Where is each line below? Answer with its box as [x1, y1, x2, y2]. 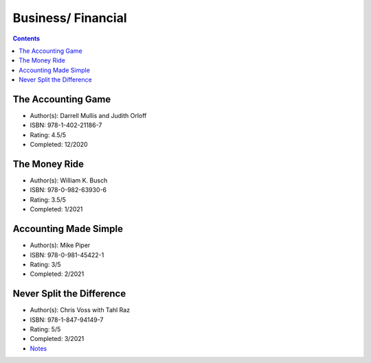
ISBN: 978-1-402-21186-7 [30, 121, 102, 130]
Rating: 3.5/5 [30, 196, 67, 204]
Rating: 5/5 [30, 325, 61, 333]
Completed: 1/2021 [30, 205, 83, 213]
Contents [12, 34, 41, 43]
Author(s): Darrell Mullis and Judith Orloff [30, 112, 147, 120]
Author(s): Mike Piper [30, 241, 91, 250]
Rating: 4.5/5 [30, 130, 67, 139]
